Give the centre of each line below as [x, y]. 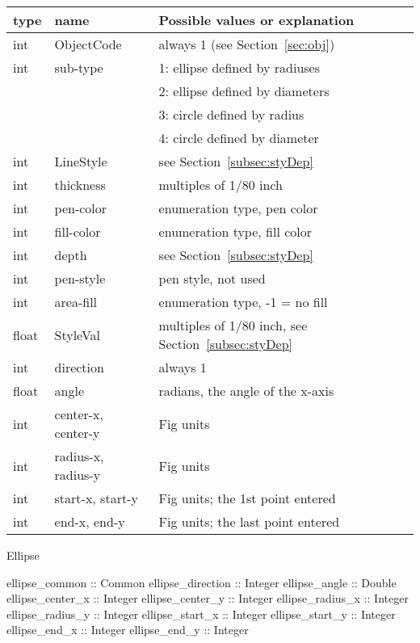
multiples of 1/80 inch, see [233, 325]
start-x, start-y [96, 498]
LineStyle [81, 161]
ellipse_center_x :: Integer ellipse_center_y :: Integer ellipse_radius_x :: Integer [208, 598]
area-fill [76, 302]
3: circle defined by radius [231, 114]
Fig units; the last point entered [249, 521]
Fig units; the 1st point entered [247, 498]
